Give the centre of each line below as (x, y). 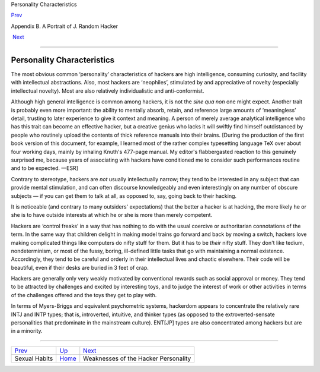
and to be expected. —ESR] (44, 168)
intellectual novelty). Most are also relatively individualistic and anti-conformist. (108, 91)
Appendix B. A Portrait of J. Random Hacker (65, 26)
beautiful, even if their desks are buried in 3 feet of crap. (80, 267)
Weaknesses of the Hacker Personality (137, 358)
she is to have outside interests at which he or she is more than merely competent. (112, 215)
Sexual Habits (34, 358)
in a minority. (27, 331)
